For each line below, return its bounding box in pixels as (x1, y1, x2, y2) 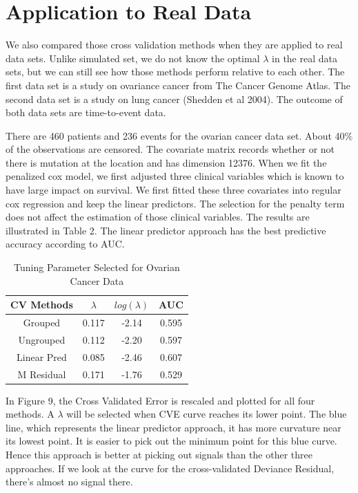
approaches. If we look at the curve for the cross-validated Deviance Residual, (6, 461, 335, 475)
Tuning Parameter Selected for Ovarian (14, 260, 180, 275)
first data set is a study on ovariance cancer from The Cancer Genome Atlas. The (6, 77, 350, 92)
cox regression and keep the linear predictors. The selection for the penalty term (6, 196, 345, 210)
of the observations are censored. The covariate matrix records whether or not (6, 142, 335, 156)
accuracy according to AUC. (6, 236, 125, 251)
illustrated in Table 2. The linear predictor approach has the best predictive (6, 223, 326, 237)
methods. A (6, 407, 54, 421)
